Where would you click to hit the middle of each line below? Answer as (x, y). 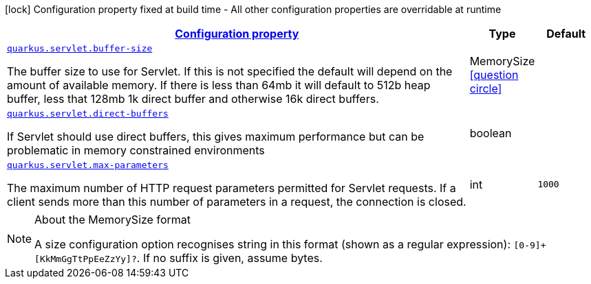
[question (494, 74)
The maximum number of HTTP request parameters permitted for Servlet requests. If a (232, 188)
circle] (486, 88)
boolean (491, 133)
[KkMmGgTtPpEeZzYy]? (86, 259)
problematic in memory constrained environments (136, 150)
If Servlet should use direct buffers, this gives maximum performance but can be (216, 137)
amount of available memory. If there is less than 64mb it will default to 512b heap (219, 85)
